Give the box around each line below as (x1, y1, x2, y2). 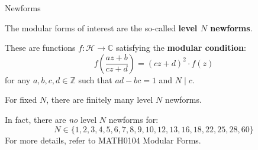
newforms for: (108, 113, 159, 125)
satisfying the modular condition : (116, 41, 246, 54)
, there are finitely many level (46, 93, 153, 106)
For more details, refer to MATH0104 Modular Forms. (5, 133, 201, 146)
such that (78, 73, 112, 86)
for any (5, 73, 31, 86)
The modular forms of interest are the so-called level (5, 21, 198, 34)
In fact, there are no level (5, 113, 97, 125)
